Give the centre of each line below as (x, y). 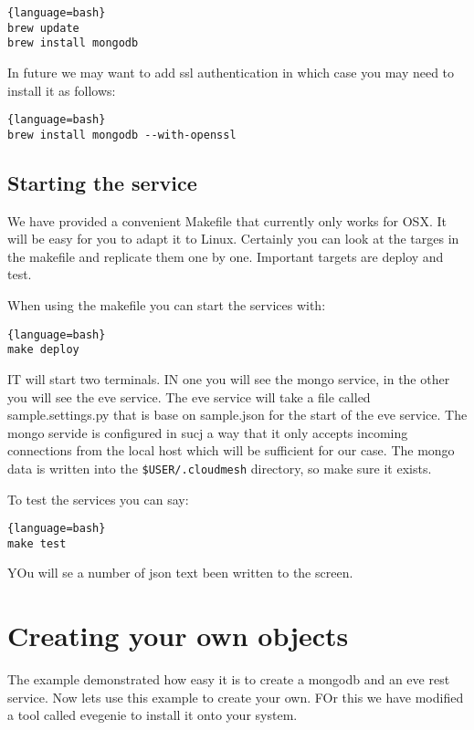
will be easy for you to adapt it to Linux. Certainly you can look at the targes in (233, 239)
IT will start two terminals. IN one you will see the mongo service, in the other (229, 378)
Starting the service (102, 182)
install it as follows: (62, 90)
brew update (43, 28)
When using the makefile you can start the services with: (167, 305)
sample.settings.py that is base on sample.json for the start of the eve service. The (237, 415)
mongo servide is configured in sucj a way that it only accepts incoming (208, 432)
